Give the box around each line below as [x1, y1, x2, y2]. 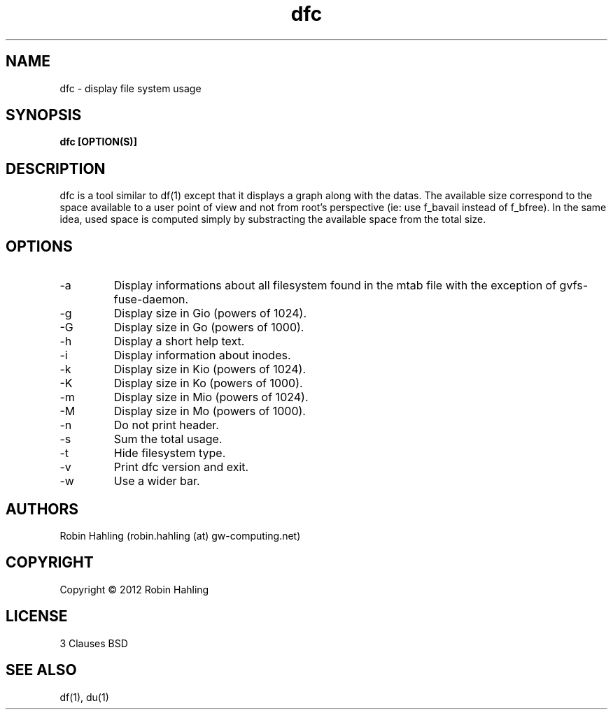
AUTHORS [6, 500, 79, 518]
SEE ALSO [6, 661, 77, 679]
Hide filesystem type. [113, 446, 226, 461]
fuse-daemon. [113, 292, 189, 307]
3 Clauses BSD [59, 637, 128, 649]
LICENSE [6, 607, 68, 626]
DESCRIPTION [6, 159, 106, 178]
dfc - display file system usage [59, 82, 202, 94]
